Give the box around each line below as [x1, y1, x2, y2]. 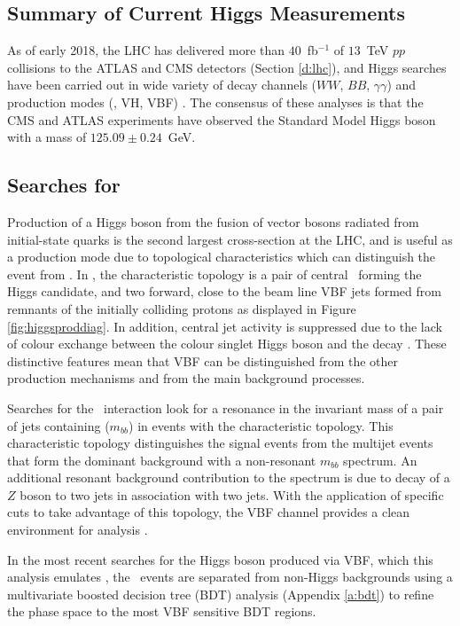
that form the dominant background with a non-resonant [7, 450, 316, 469]
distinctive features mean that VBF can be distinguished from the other [7, 351, 399, 370]
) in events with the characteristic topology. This [129, 416, 394, 434]
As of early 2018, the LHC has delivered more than [7, 41, 285, 59]
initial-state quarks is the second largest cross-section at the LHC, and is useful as [7, 230, 453, 248]
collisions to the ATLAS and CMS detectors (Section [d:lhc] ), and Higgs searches [7, 58, 447, 76]
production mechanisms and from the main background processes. [7, 369, 365, 387]
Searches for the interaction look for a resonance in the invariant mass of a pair [7, 398, 444, 417]
